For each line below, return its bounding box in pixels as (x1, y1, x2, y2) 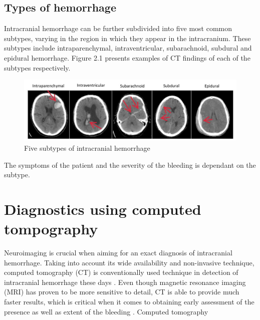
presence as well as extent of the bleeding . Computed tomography (4, 306, 208, 316)
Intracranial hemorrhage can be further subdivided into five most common (4, 23, 232, 34)
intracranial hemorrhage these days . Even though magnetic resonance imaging (4, 276, 246, 287)
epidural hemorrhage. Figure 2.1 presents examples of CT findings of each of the (4, 52, 250, 63)
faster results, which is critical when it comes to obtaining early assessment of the (4, 296, 254, 306)
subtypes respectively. (4, 62, 71, 73)
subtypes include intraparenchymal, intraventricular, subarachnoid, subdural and (4, 43, 252, 53)
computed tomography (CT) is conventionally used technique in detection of (4, 267, 238, 277)
